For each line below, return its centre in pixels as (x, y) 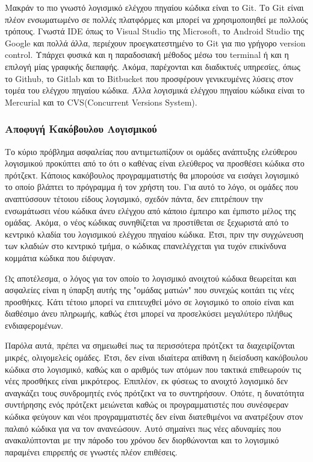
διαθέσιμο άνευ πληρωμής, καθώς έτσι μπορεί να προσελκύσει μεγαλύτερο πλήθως (149, 313)
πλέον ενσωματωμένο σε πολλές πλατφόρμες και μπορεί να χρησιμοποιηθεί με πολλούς (156, 19)
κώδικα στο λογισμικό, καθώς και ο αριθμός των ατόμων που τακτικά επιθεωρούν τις (153, 369)
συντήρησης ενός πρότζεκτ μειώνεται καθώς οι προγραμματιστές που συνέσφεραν (147, 404)
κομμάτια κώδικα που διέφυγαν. (60, 257)
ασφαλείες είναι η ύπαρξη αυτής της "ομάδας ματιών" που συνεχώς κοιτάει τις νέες (150, 290)
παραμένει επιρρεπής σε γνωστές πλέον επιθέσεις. (91, 451)
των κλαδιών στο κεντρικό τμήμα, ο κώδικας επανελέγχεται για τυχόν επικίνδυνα (146, 246)
